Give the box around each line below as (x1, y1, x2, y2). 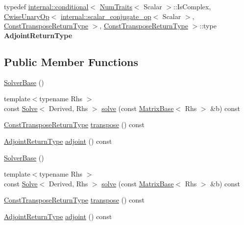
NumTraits (99, 1, 132, 11)
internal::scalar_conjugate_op (61, 11, 151, 21)
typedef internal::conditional (4, 1, 89, 11)
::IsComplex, (173, 1, 211, 11)
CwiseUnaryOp (4, 11, 49, 21)
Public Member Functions (4, 54, 138, 69)
